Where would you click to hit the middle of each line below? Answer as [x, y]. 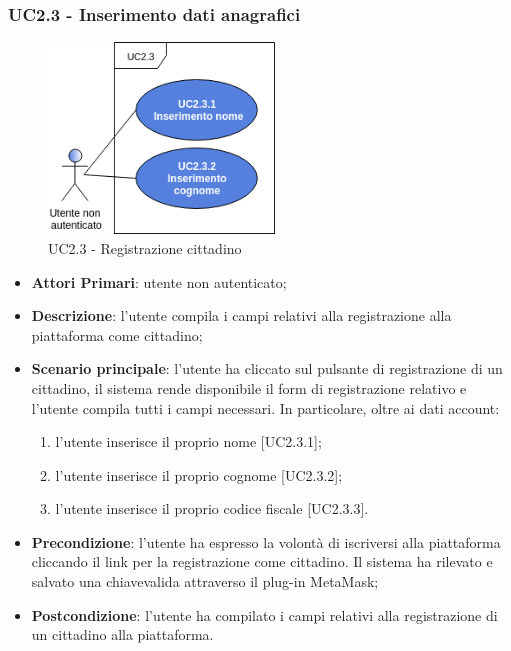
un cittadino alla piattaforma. [122, 634]
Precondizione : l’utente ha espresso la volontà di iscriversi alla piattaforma [266, 541]
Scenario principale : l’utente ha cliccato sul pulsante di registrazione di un [267, 368]
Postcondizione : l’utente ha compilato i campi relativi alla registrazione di [264, 614]
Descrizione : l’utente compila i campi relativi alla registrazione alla [241, 315]
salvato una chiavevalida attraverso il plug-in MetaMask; [205, 581]
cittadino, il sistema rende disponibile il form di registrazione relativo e [249, 387]
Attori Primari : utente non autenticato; [159, 281]
